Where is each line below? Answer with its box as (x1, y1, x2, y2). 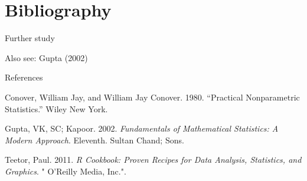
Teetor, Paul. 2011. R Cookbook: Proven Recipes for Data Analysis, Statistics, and (5, 153, 302, 166)
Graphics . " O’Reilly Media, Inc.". (5, 165, 126, 177)
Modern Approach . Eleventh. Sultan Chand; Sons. (5, 133, 184, 146)
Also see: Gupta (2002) (5, 51, 88, 63)
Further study (5, 32, 55, 44)
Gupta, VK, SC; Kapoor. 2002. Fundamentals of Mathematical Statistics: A (5, 122, 279, 135)
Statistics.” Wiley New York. (5, 102, 108, 115)
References (5, 71, 43, 83)
